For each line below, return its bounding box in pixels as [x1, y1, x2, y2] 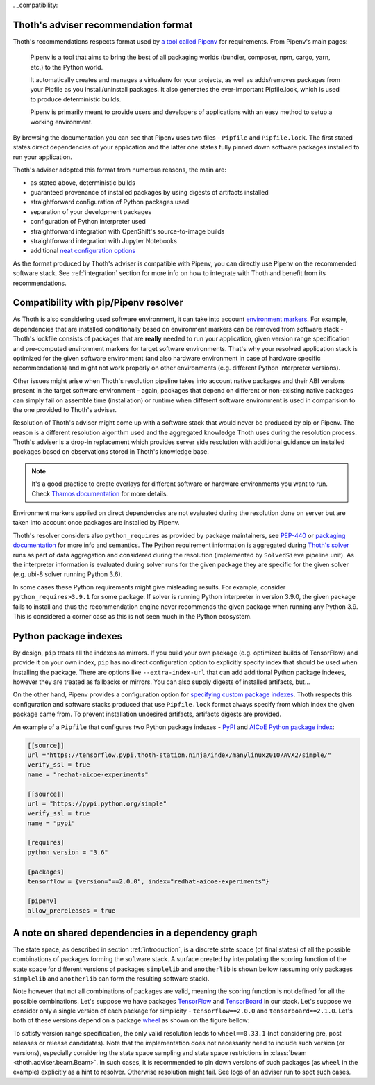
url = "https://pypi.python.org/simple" [27, 799, 167, 808]
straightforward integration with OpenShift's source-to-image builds [30, 227, 225, 236]
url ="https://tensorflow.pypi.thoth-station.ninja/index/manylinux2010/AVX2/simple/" [27, 751, 332, 759]
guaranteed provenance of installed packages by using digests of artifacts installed [30, 188, 269, 196]
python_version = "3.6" [27, 848, 109, 856]
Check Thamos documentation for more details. [31, 489, 169, 498]
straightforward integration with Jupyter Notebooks [30, 236, 177, 245]
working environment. [30, 117, 93, 126]
